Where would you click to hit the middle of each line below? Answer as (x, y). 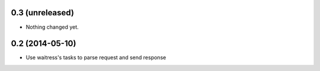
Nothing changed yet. (52, 27)
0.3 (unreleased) (42, 13)
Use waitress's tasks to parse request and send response (96, 58)
